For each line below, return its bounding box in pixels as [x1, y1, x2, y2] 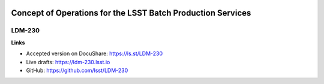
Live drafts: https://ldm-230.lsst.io [26, 58, 110, 65]
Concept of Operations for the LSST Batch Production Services [11, 8, 251, 18]
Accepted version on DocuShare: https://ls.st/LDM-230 [26, 50, 163, 57]
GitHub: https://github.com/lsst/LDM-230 [26, 67, 128, 74]
